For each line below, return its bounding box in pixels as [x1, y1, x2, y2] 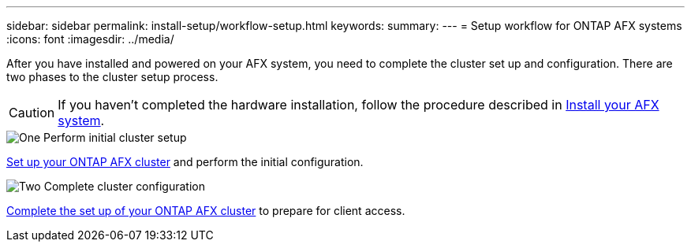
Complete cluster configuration [43, 180, 205, 193]
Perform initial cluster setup [43, 131, 187, 144]
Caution [9, 105, 55, 120]
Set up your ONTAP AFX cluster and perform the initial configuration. [6, 155, 364, 168]
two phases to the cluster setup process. [6, 70, 219, 83]
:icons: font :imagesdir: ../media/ [6, 32, 174, 46]
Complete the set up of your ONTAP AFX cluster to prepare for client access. [6, 204, 405, 217]
